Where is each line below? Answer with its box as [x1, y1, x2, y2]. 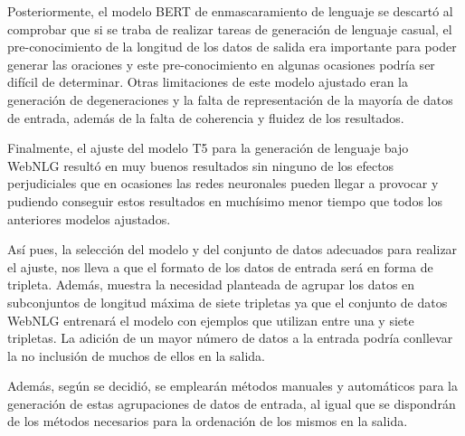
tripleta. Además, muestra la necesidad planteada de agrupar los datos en [7, 275, 415, 294]
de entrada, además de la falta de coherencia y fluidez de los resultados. [7, 108, 404, 127]
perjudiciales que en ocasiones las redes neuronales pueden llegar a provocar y [7, 174, 439, 193]
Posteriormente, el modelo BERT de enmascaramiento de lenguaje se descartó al [7, 2, 453, 20]
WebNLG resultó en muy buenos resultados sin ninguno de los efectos [7, 156, 394, 175]
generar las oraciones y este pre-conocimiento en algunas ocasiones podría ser [7, 54, 435, 73]
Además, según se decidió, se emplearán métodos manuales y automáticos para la [7, 376, 458, 395]
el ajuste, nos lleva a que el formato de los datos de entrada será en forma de [7, 257, 433, 276]
